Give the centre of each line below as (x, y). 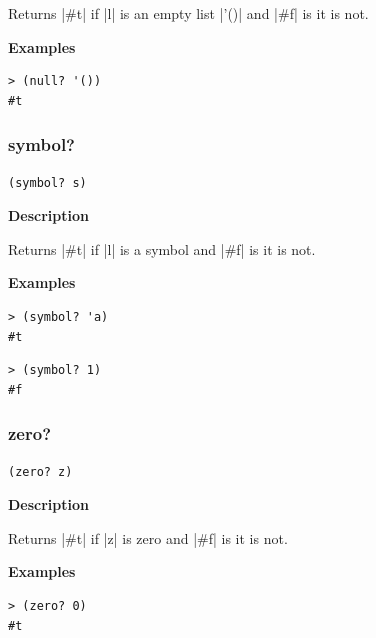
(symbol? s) (47, 182)
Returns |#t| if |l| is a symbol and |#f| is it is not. (162, 248)
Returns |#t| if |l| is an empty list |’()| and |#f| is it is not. (188, 13)
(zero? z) (40, 471)
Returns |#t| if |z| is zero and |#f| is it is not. (148, 537)
